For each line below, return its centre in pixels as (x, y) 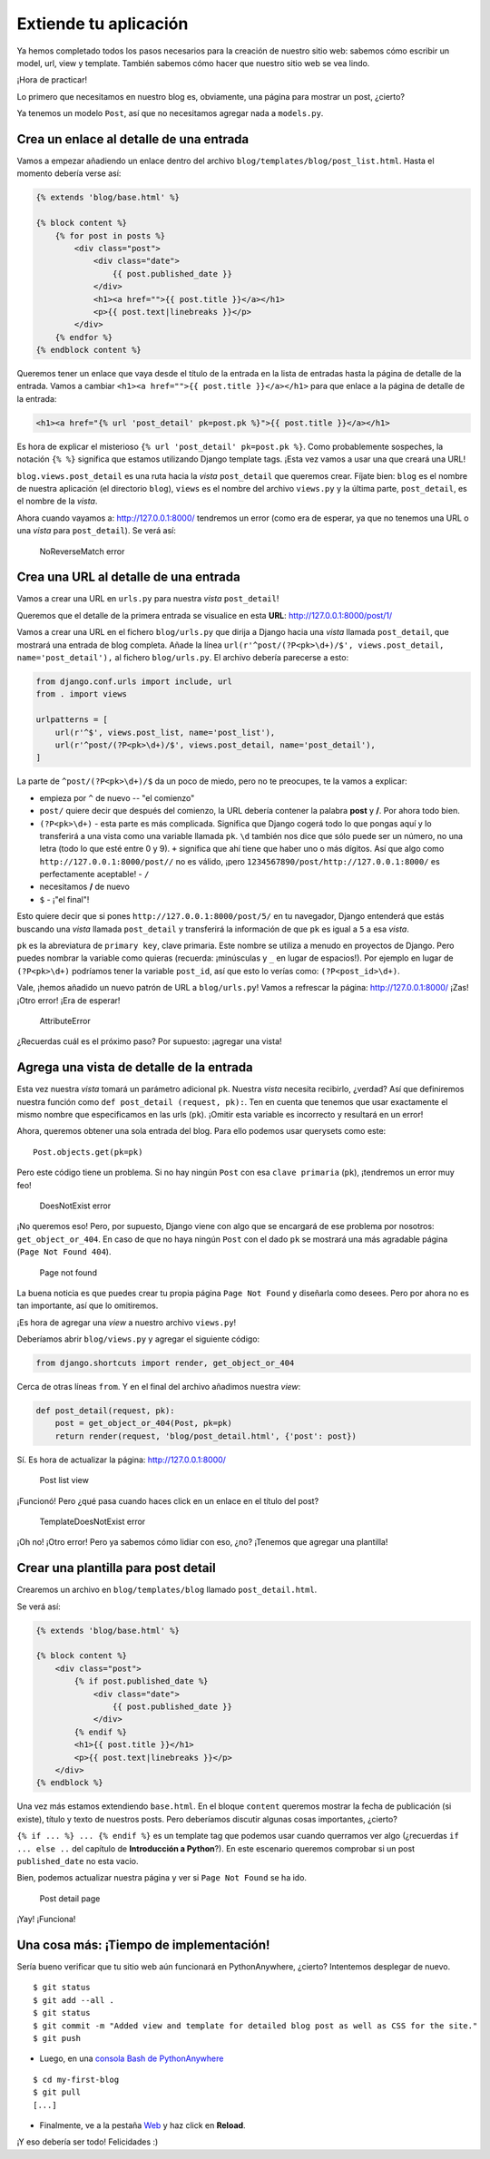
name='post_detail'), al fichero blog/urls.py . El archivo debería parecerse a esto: (183, 658)
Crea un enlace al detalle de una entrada (133, 139)
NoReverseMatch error (82, 551)
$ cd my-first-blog (76, 2079)
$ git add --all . (74, 2000)
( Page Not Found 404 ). (64, 1252)
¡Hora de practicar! (52, 80)
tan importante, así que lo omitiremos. (88, 1305)
